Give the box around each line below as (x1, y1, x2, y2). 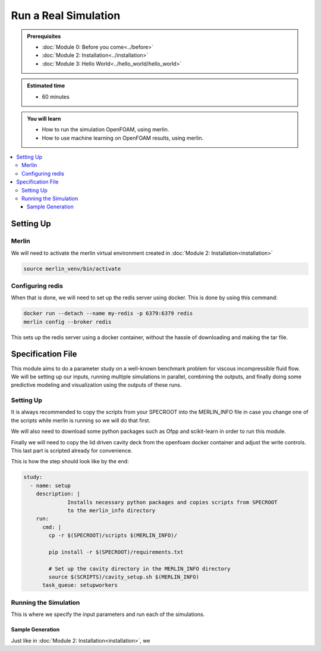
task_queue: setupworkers (42, 582, 118, 589)
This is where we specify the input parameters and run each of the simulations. (11, 611, 205, 618)
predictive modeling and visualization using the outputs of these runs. (11, 381, 182, 388)
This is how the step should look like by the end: (11, 458, 129, 465)
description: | (36, 491, 80, 497)
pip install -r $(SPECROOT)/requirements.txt (48, 548, 184, 555)
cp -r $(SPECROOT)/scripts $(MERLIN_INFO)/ (48, 532, 178, 539)
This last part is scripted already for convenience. (11, 447, 133, 454)
